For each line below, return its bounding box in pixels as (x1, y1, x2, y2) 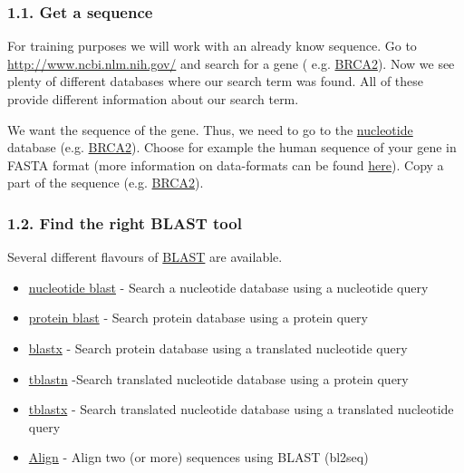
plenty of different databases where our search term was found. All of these (7, 72, 424, 91)
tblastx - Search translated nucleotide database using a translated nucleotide (28, 400, 454, 419)
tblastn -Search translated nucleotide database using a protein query (28, 369, 409, 388)
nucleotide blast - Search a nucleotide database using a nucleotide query (28, 277, 429, 296)
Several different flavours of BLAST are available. (7, 247, 283, 266)
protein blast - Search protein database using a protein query (28, 308, 368, 327)
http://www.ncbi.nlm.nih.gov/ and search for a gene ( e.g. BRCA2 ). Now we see (7, 53, 455, 72)
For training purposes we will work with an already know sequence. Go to (7, 36, 417, 55)
